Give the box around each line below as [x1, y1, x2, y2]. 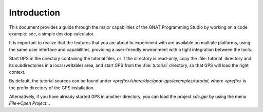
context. [9, 69, 26, 75]
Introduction [9, 7, 60, 18]
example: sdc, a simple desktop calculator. [9, 31, 94, 36]
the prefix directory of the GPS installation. [9, 85, 94, 91]
